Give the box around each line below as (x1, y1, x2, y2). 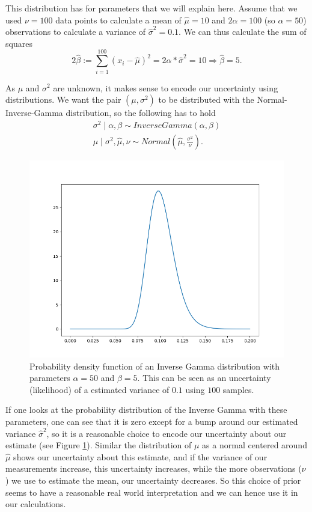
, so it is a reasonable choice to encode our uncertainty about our (46, 427, 287, 439)
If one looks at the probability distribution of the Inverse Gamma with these (5, 403, 287, 416)
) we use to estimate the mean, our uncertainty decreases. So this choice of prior (5, 474, 301, 486)
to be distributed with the (158, 93, 254, 106)
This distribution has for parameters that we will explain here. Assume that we (5, 2, 298, 14)
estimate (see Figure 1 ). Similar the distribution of (5, 439, 192, 451)
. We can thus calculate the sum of (179, 25, 307, 38)
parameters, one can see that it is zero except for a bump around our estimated (5, 415, 298, 427)
